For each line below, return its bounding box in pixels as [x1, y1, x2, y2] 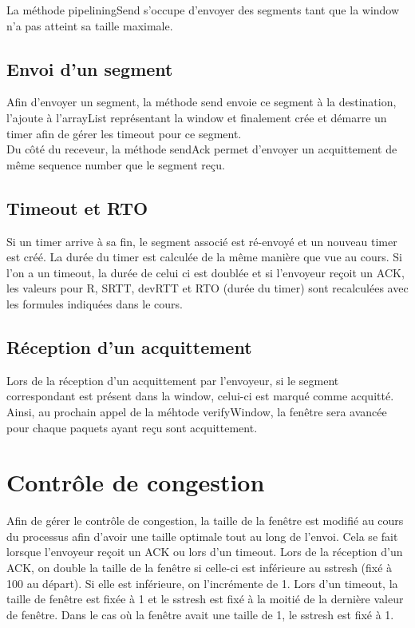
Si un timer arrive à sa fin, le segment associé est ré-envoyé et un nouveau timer [6, 233, 397, 249]
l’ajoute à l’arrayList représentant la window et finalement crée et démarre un [6, 109, 387, 125]
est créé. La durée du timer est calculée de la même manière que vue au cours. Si [6, 248, 402, 265]
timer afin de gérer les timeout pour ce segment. [6, 125, 242, 141]
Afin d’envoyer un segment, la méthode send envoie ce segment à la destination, [6, 93, 397, 110]
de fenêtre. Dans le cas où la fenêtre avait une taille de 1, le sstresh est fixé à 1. [6, 606, 394, 622]
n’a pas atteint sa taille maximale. [6, 17, 173, 34]
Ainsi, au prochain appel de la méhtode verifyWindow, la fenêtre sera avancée [6, 403, 387, 419]
